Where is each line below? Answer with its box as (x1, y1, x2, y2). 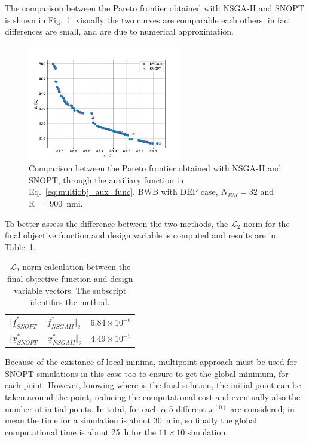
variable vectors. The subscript (14, 284, 127, 296)
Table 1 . (5, 240, 36, 253)
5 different (169, 402, 207, 415)
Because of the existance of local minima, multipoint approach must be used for (5, 355, 298, 368)
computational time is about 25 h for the (5, 425, 156, 438)
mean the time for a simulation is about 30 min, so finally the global (5, 414, 257, 426)
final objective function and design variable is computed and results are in (5, 229, 276, 241)
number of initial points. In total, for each (5, 402, 158, 415)
